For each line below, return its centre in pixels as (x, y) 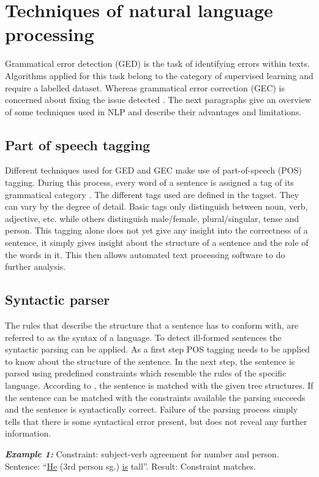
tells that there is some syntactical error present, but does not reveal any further (156, 421)
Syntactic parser (58, 300)
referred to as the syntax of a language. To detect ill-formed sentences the (143, 337)
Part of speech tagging (78, 144)
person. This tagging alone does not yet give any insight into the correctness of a (156, 230)
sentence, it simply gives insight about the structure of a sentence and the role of (157, 242)
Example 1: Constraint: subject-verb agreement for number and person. (142, 453)
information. (28, 433)
